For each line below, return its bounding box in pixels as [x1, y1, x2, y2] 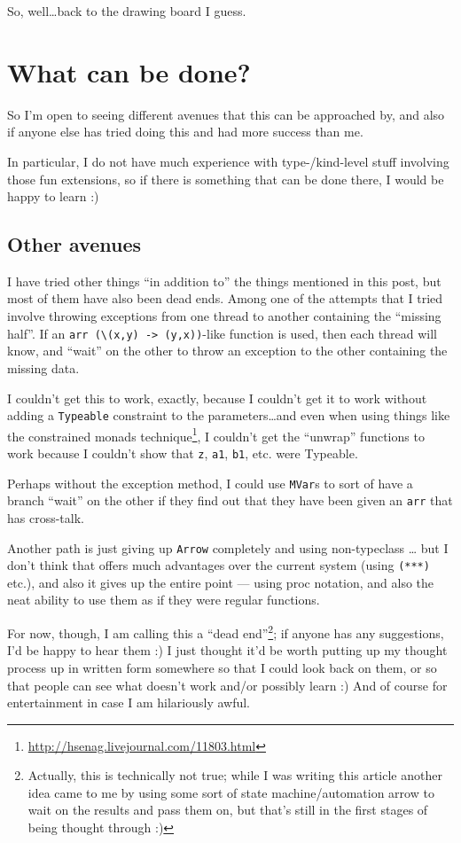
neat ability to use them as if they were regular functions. [7, 590, 320, 609]
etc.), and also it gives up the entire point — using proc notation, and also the [7, 573, 434, 591]
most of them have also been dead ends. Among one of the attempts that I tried [7, 289, 443, 308]
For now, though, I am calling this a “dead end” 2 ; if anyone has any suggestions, [7, 621, 444, 642]
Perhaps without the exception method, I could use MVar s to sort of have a [7, 473, 413, 492]
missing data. [7, 358, 80, 377]
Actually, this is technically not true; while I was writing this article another [27, 766, 442, 784]
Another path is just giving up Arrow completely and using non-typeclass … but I [7, 538, 449, 557]
